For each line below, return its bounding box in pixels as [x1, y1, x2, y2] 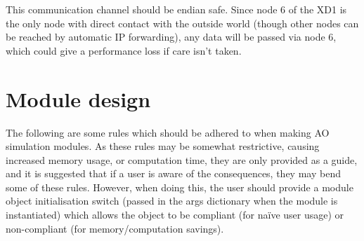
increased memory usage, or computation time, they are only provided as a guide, [6, 152, 358, 167]
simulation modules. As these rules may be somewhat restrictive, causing [6, 139, 320, 153]
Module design [6, 84, 151, 113]
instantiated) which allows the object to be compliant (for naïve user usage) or [6, 207, 344, 222]
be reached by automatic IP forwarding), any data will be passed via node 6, [6, 29, 337, 44]
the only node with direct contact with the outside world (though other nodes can [6, 15, 359, 30]
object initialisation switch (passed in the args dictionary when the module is [6, 193, 338, 208]
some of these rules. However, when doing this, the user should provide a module [6, 179, 353, 194]
